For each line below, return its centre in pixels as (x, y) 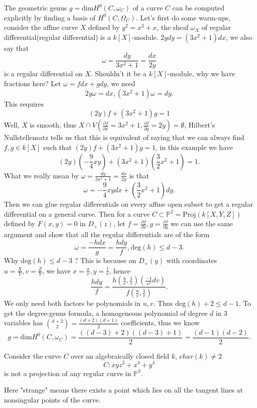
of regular (216, 27)
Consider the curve (33, 355)
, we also (239, 37)
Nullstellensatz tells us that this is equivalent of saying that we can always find (124, 137)
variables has (24, 323)
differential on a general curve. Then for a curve (77, 213)
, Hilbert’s (200, 125)
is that (139, 175)
